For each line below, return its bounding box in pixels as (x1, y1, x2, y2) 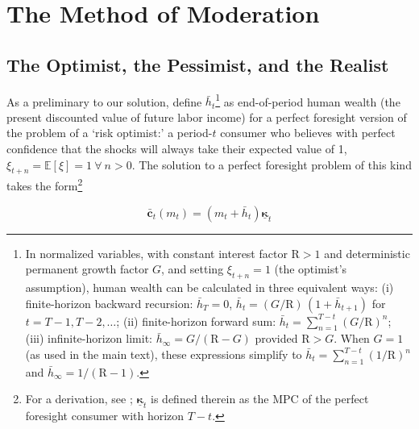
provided (255, 330, 298, 347)
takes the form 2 (6, 175, 83, 194)
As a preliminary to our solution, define (6, 93, 202, 110)
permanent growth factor (25, 260, 149, 277)
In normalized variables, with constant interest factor (25, 244, 288, 261)
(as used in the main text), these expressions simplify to (25, 346, 302, 363)
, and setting (161, 260, 224, 277)
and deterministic (324, 244, 410, 261)
